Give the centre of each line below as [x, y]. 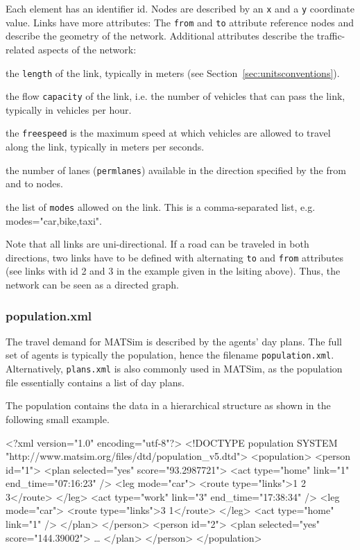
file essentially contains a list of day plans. [95, 382]
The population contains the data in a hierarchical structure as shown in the [168, 405]
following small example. [58, 419]
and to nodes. [34, 183]
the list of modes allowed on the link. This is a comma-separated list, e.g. [161, 206]
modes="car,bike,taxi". [54, 220]
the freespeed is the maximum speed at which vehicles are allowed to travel [168, 133]
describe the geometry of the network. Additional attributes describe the [160, 36]
